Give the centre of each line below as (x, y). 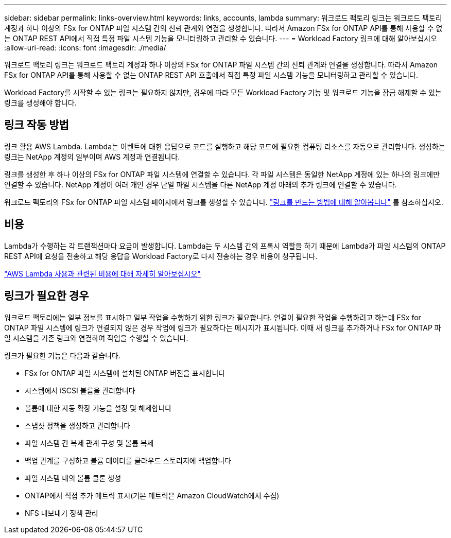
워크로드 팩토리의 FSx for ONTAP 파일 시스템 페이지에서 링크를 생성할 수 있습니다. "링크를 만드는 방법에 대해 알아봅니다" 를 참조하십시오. (224, 202)
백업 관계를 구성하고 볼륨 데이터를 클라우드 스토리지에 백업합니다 (128, 460)
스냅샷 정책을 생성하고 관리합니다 (78, 425)
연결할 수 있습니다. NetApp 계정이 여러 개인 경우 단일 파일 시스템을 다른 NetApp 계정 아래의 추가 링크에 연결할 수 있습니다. (201, 184)
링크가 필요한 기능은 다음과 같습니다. (62, 355)
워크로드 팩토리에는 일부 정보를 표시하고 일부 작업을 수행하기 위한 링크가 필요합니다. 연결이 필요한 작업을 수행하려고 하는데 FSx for (213, 317)
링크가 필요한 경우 (47, 296)
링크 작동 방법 (37, 125)
